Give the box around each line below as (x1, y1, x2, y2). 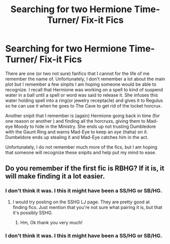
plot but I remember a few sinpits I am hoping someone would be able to (5, 81, 156, 87)
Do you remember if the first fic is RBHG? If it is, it (5, 164, 164, 173)
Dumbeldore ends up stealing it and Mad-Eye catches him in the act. (5, 134, 149, 140)
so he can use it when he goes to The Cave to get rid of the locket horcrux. (5, 102, 162, 109)
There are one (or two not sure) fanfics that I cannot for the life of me (5, 70, 150, 77)
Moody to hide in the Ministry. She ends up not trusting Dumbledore (14, 123, 156, 129)
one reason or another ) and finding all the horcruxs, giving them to (5, 118, 146, 124)
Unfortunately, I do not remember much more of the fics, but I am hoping (5, 144, 157, 150)
